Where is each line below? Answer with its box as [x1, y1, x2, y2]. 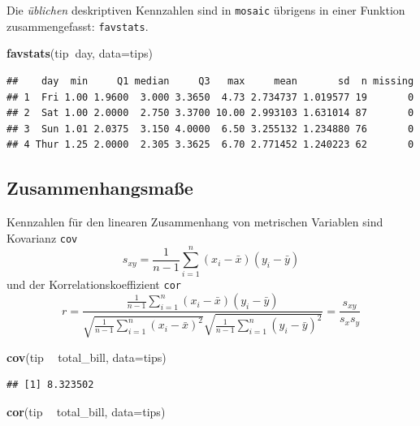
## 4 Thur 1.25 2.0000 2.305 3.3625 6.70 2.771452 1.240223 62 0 [6, 139, 414, 151]
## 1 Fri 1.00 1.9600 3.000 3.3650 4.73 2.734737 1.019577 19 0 [6, 91, 414, 103]
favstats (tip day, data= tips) [6, 45, 153, 62]
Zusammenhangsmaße [6, 175, 193, 200]
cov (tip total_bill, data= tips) [6, 348, 167, 365]
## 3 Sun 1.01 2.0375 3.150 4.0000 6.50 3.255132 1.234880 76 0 [6, 123, 414, 135]
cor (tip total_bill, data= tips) [6, 402, 166, 420]
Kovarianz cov [6, 229, 78, 246]
